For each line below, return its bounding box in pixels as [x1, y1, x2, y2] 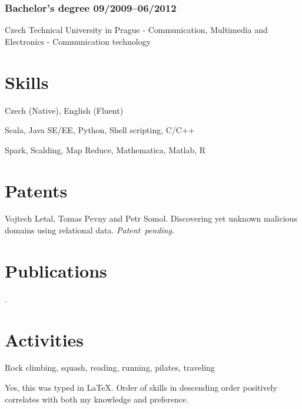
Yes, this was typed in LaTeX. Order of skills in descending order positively [5, 381, 277, 394]
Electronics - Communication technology [5, 35, 151, 47]
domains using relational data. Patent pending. [5, 224, 175, 236]
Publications [5, 258, 107, 282]
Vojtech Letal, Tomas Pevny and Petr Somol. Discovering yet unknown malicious [5, 212, 297, 225]
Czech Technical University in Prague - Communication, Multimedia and [5, 24, 268, 36]
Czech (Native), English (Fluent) [5, 104, 124, 116]
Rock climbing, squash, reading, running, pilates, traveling [5, 361, 215, 374]
